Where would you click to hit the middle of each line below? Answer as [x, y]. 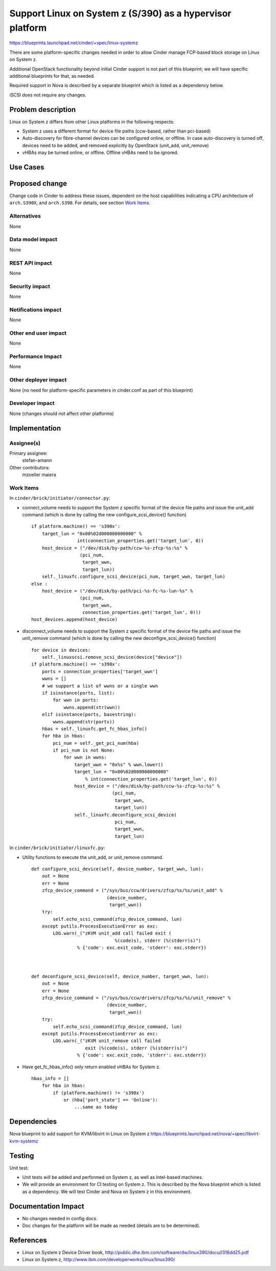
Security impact [30, 286]
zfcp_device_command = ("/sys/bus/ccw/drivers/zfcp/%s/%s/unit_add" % [132, 890]
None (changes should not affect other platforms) [62, 413]
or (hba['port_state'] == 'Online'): [111, 1100]
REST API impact [31, 263]
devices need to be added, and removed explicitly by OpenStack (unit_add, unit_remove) [116, 145]
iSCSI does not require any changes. [48, 95]
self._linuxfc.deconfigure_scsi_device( [126, 815]
